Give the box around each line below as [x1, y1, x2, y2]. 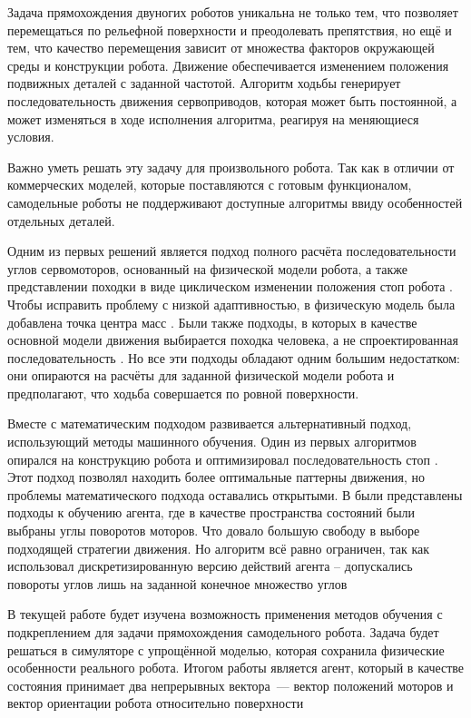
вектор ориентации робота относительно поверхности [7, 693, 304, 713]
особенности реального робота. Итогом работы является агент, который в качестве [7, 658, 465, 677]
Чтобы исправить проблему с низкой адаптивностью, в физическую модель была [7, 294, 456, 313]
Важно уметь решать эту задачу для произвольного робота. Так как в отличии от [7, 157, 455, 176]
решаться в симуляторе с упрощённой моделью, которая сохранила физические [7, 640, 445, 659]
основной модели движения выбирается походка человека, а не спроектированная [7, 330, 458, 349]
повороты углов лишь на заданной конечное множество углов [7, 574, 348, 593]
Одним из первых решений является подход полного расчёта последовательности [7, 241, 456, 261]
